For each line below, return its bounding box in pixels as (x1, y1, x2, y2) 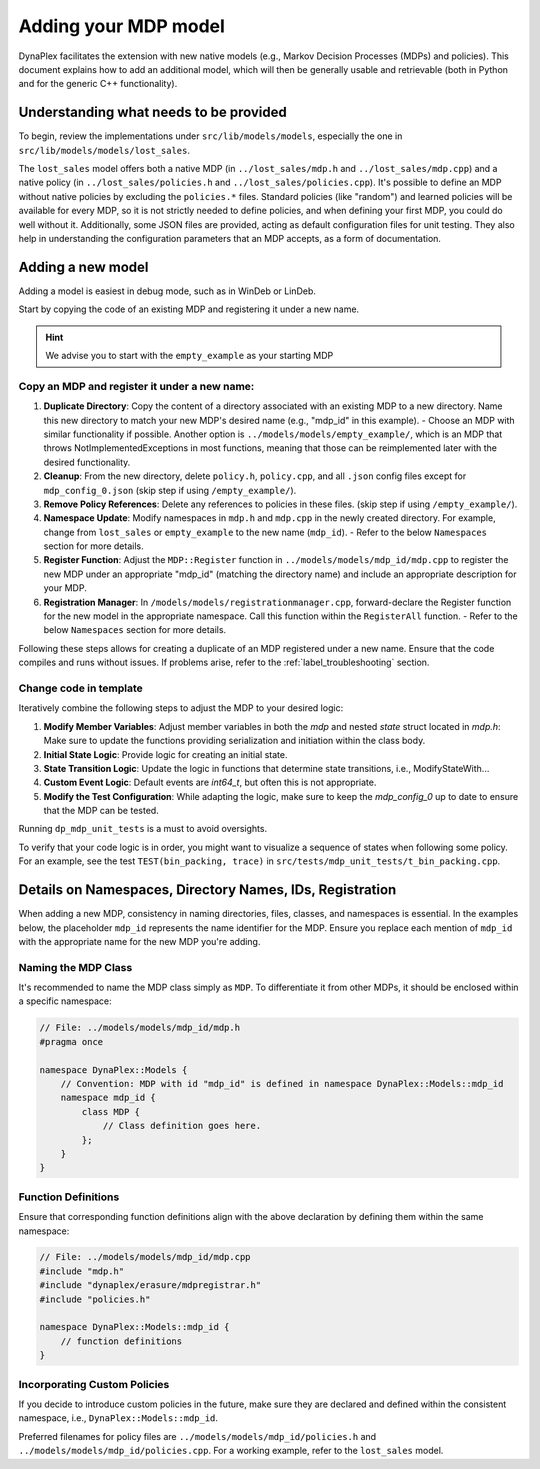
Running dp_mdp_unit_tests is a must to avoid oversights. (18, 823, 268, 835)
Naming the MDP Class (18, 960, 133, 974)
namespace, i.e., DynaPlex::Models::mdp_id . (18, 1412, 219, 1424)
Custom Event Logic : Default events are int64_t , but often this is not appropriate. (43, 776, 377, 789)
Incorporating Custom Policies (18, 1377, 170, 1391)
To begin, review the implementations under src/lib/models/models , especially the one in (18, 130, 403, 142)
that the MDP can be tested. (43, 805, 159, 817)
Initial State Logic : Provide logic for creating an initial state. (43, 748, 288, 760)
